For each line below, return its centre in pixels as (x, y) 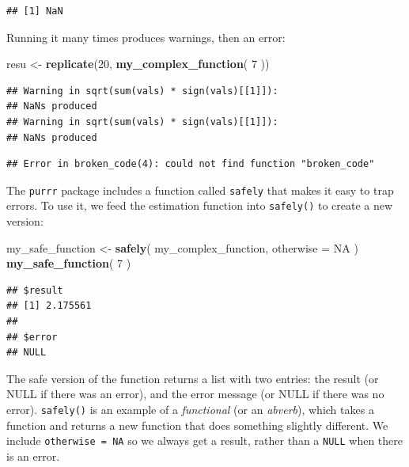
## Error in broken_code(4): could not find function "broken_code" (191, 164)
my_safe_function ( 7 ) (69, 263)
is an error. (33, 456)
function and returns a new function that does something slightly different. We (197, 425)
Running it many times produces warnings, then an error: (146, 37)
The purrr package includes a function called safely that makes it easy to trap (200, 190)
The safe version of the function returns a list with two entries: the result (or (193, 378)
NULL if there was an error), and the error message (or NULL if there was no (195, 394)
